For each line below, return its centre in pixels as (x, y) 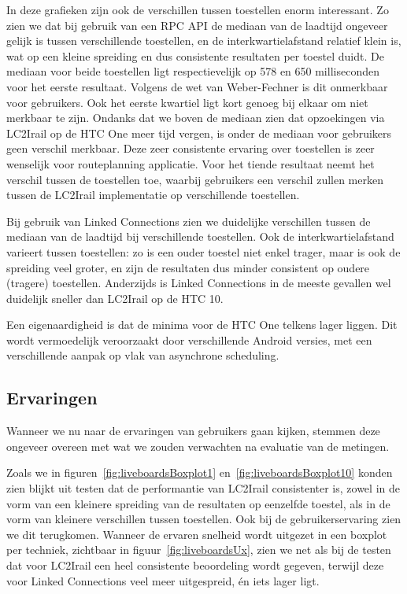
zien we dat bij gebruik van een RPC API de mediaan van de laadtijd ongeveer (197, 25)
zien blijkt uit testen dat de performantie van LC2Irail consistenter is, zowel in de (203, 488)
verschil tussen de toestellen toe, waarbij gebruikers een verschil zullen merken (195, 179)
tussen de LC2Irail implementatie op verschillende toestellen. (153, 195)
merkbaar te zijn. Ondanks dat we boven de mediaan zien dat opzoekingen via (196, 118)
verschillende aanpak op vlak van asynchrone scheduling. (143, 355)
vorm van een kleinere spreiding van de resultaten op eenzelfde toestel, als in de (198, 503)
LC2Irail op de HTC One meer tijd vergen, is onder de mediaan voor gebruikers (199, 133)
